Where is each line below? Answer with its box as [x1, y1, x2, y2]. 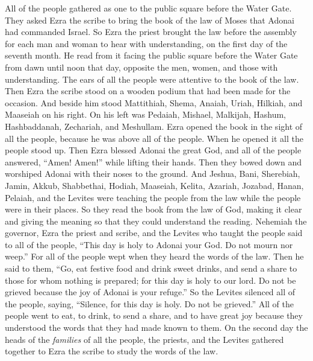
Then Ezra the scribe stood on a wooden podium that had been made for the [5, 85, 291, 97]
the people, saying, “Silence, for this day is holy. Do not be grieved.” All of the [5, 297, 294, 310]
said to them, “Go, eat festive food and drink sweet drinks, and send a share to [5, 262, 297, 275]
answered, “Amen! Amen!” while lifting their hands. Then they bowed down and [5, 155, 302, 168]
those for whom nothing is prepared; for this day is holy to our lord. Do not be [5, 273, 296, 286]
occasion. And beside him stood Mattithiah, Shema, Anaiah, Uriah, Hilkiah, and [5, 96, 303, 109]
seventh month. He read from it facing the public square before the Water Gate [5, 49, 298, 62]
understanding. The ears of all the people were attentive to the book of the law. [5, 72, 299, 85]
